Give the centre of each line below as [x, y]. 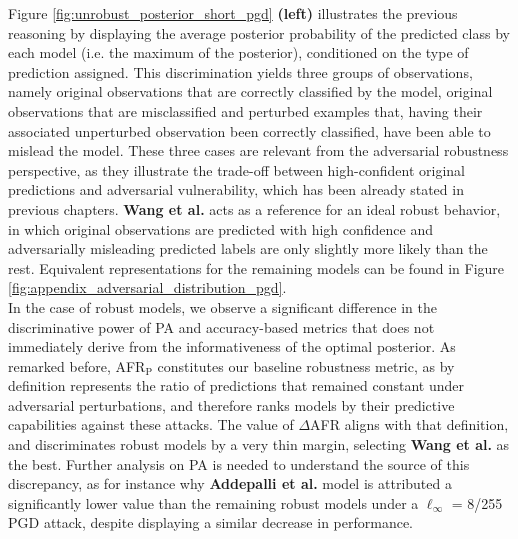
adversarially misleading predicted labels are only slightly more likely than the [248, 248]
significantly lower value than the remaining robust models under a [213, 502]
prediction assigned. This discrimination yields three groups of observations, [240, 71]
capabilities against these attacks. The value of [151, 424]
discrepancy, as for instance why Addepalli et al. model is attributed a [230, 483]
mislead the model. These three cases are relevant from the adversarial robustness [258, 150]
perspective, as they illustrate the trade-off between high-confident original [236, 169]
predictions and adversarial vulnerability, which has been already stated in [236, 189]
